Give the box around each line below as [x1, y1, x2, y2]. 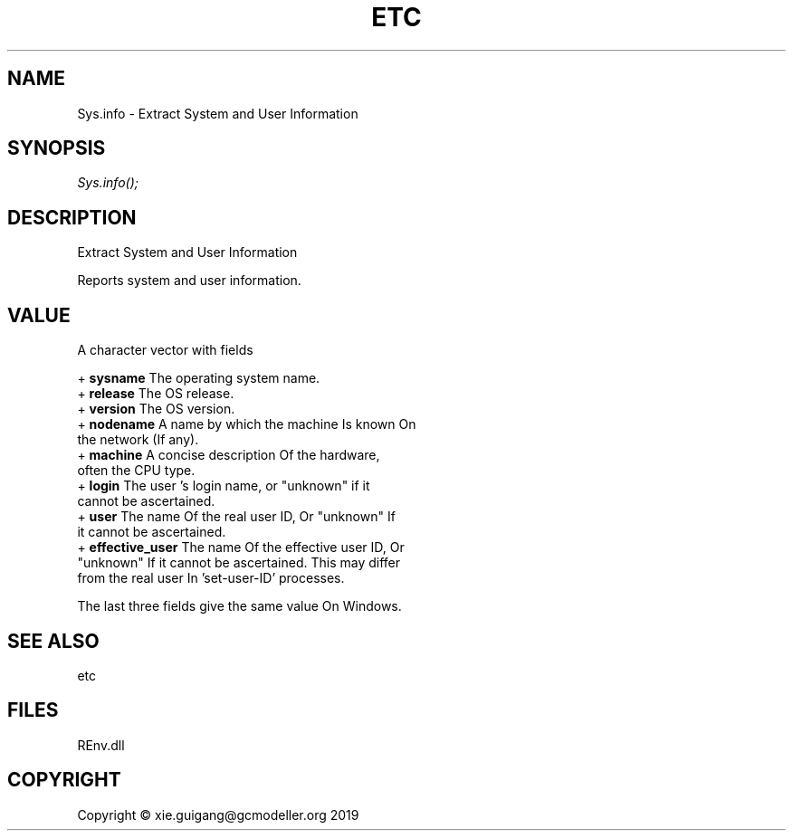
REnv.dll [77, 737, 125, 753]
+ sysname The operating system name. [77, 370, 320, 386]
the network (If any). [77, 432, 199, 448]
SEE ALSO [7, 629, 100, 652]
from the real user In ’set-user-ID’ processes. [77, 570, 345, 586]
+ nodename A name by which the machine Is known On [77, 416, 416, 433]
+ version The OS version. [77, 401, 235, 417]
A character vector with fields [77, 342, 253, 358]
